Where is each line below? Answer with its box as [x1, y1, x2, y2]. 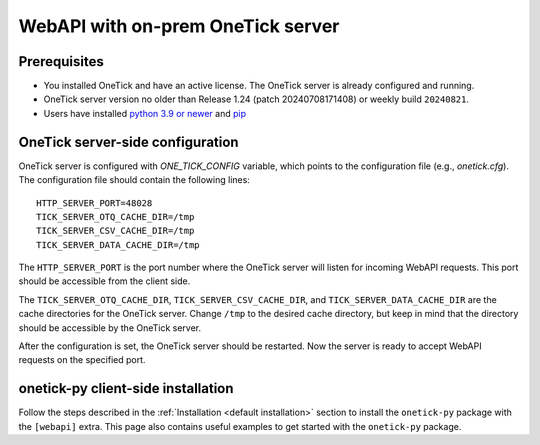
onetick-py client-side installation [18, 380, 234, 397]
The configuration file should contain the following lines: [18, 174, 250, 186]
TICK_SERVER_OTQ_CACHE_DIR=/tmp [36, 211, 195, 222]
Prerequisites [18, 53, 104, 70]
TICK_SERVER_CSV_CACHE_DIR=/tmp [36, 225, 195, 237]
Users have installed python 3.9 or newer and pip [43, 107, 247, 119]
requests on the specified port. [18, 354, 146, 366]
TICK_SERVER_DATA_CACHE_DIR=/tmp [36, 239, 200, 250]
